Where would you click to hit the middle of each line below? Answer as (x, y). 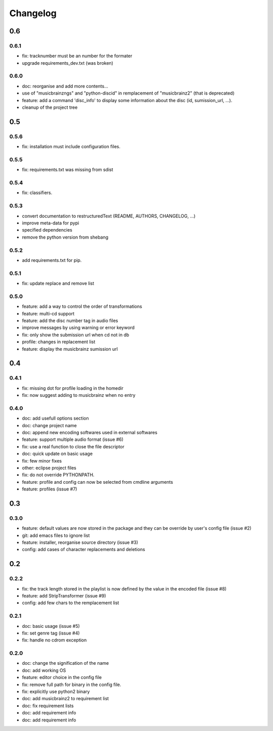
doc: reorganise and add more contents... (65, 86)
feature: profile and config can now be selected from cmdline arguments (98, 482)
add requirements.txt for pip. (52, 260)
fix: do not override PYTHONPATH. (58, 475)
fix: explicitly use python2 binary (56, 692)
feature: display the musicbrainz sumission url (70, 349)
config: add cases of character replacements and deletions (83, 550)
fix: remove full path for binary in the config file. (72, 684)
